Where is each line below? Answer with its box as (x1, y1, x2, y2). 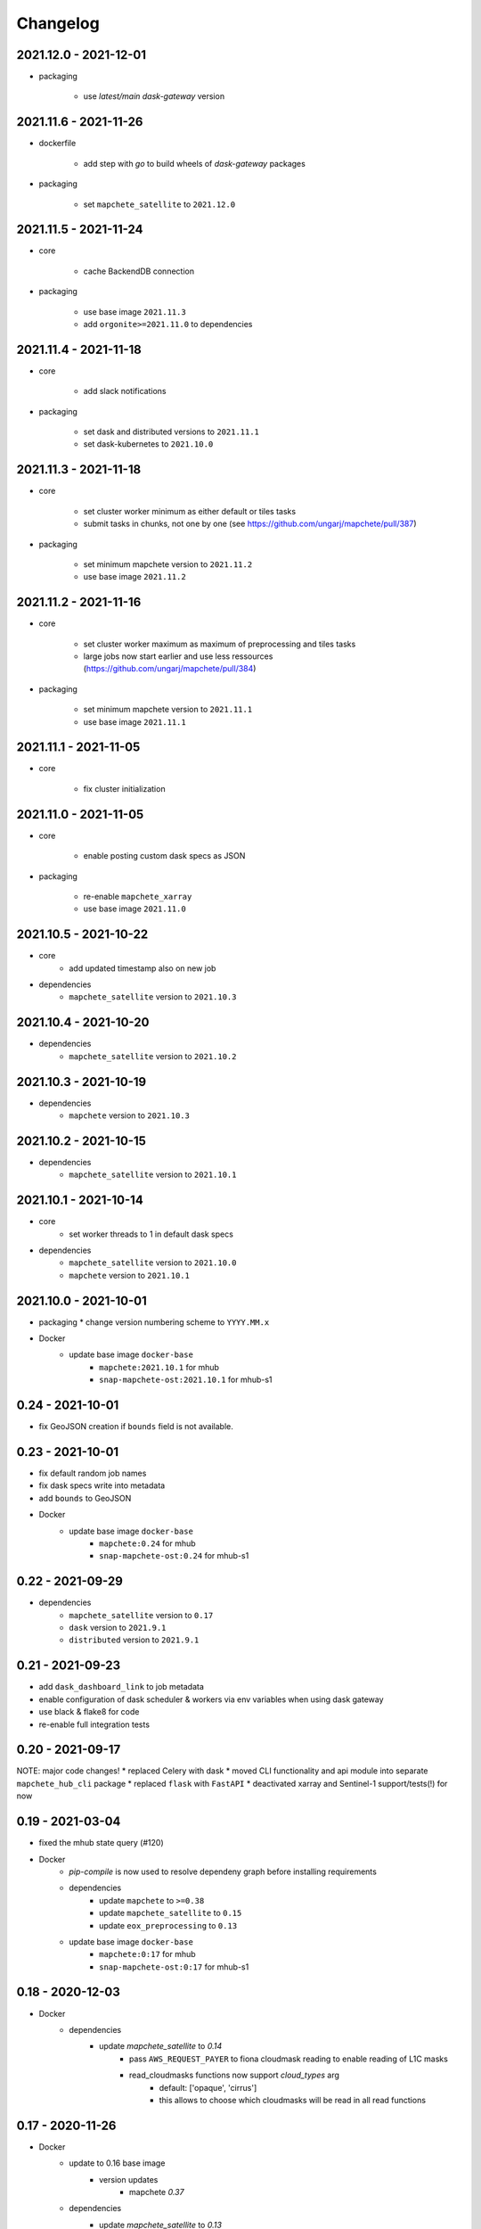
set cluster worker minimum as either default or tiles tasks (83, 506, 297, 516)
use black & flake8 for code (38, 1707, 140, 1717)
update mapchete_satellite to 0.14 (99, 2041, 223, 2052)
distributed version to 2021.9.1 (69, 1634, 200, 1645)
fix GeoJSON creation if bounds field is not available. (38, 1421, 233, 1432)
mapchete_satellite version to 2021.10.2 (69, 1050, 237, 1061)
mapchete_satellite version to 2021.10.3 (69, 991, 237, 1002)
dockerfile (38, 138, 77, 149)
